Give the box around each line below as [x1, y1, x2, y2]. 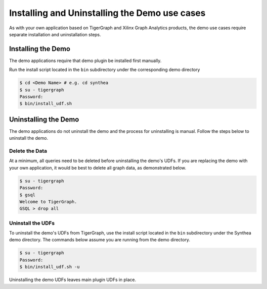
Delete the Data [9, 148, 47, 155]
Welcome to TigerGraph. [19, 199, 78, 204]
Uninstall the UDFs [9, 220, 55, 227]
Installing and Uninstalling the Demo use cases [9, 7, 206, 18]
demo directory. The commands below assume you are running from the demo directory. [9, 237, 190, 243]
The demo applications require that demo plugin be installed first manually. [9, 58, 162, 63]
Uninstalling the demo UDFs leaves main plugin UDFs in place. [9, 277, 136, 283]
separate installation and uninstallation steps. [9, 31, 101, 37]
